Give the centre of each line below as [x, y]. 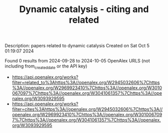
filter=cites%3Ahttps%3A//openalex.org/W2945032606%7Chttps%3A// [87, 109]
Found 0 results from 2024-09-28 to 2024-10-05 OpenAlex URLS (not [77, 61]
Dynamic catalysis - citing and [84, 9]
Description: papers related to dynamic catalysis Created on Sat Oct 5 [77, 46]
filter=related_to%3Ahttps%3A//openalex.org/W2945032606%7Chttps [86, 82]
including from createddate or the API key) [46, 66]
